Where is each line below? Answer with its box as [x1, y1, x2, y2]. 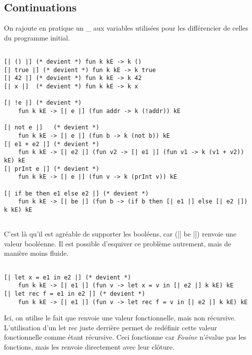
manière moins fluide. [4, 248, 69, 258]
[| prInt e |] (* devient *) [4, 165, 100, 172]
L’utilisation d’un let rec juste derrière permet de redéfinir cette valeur [4, 322, 217, 332]
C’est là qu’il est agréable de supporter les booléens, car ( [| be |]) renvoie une [4, 229, 237, 239]
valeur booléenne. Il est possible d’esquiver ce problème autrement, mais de [4, 238, 231, 248]
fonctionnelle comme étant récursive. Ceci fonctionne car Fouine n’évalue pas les [4, 332, 247, 342]
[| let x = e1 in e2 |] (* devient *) [4, 274, 131, 281]
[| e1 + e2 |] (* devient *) [4, 140, 100, 148]
